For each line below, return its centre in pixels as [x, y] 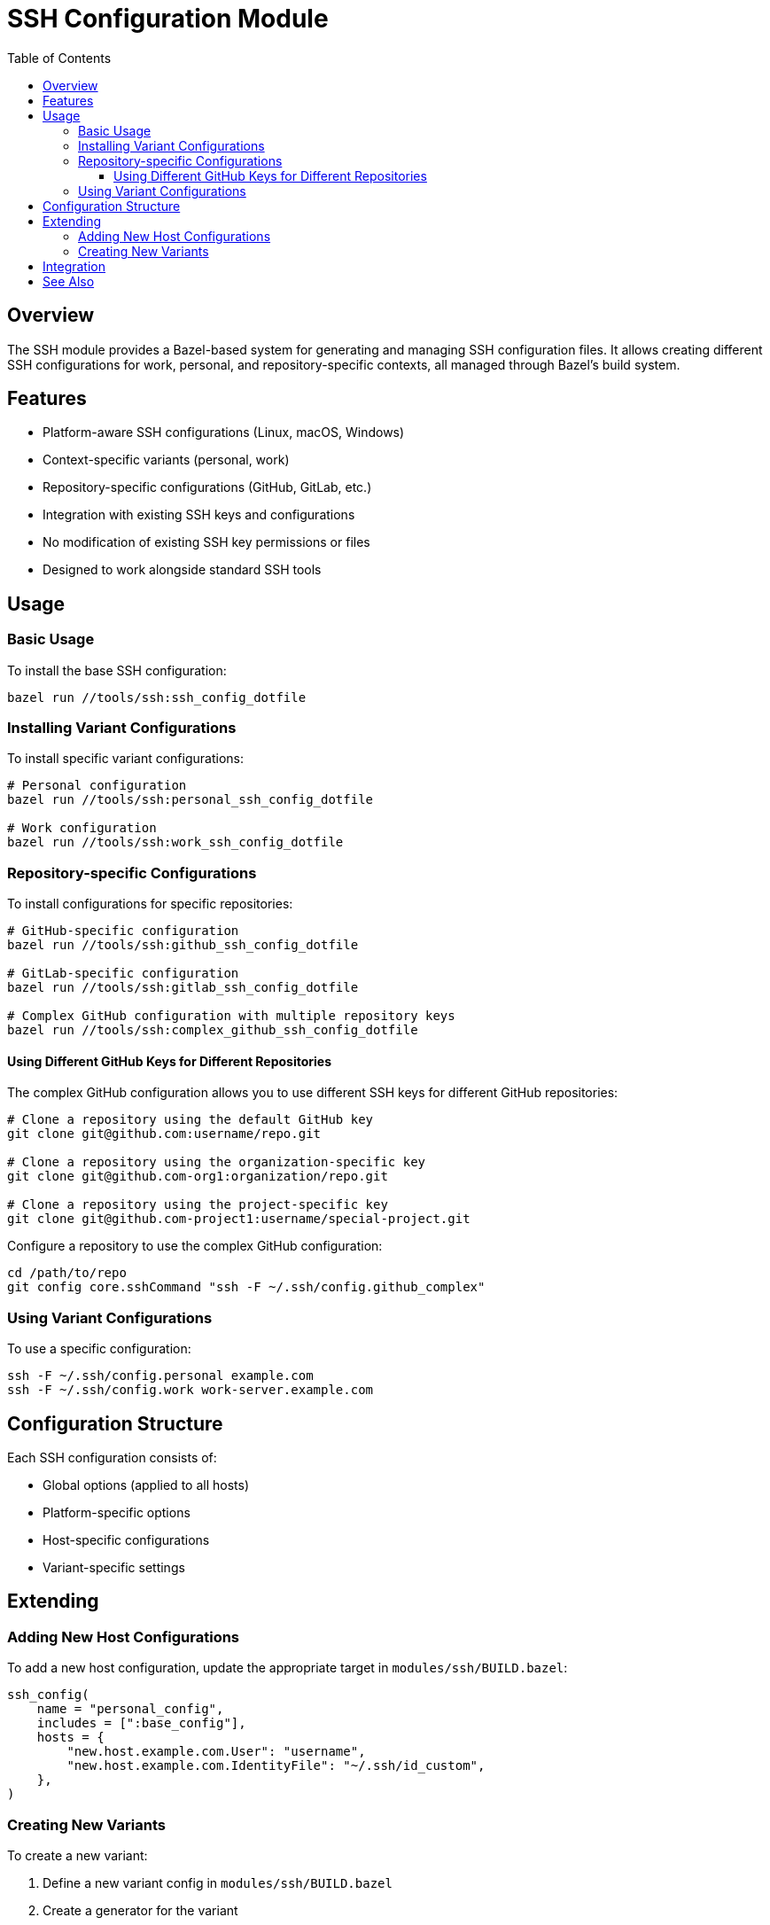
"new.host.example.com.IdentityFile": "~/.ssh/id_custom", [276, 1766]
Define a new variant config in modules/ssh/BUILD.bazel [218, 1882]
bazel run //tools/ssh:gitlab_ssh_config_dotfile [183, 988]
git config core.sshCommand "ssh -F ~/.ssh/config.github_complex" [246, 1287]
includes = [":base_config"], [141, 1723]
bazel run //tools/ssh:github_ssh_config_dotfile [183, 945]
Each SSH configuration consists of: [112, 1457]
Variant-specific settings [114, 1567]
